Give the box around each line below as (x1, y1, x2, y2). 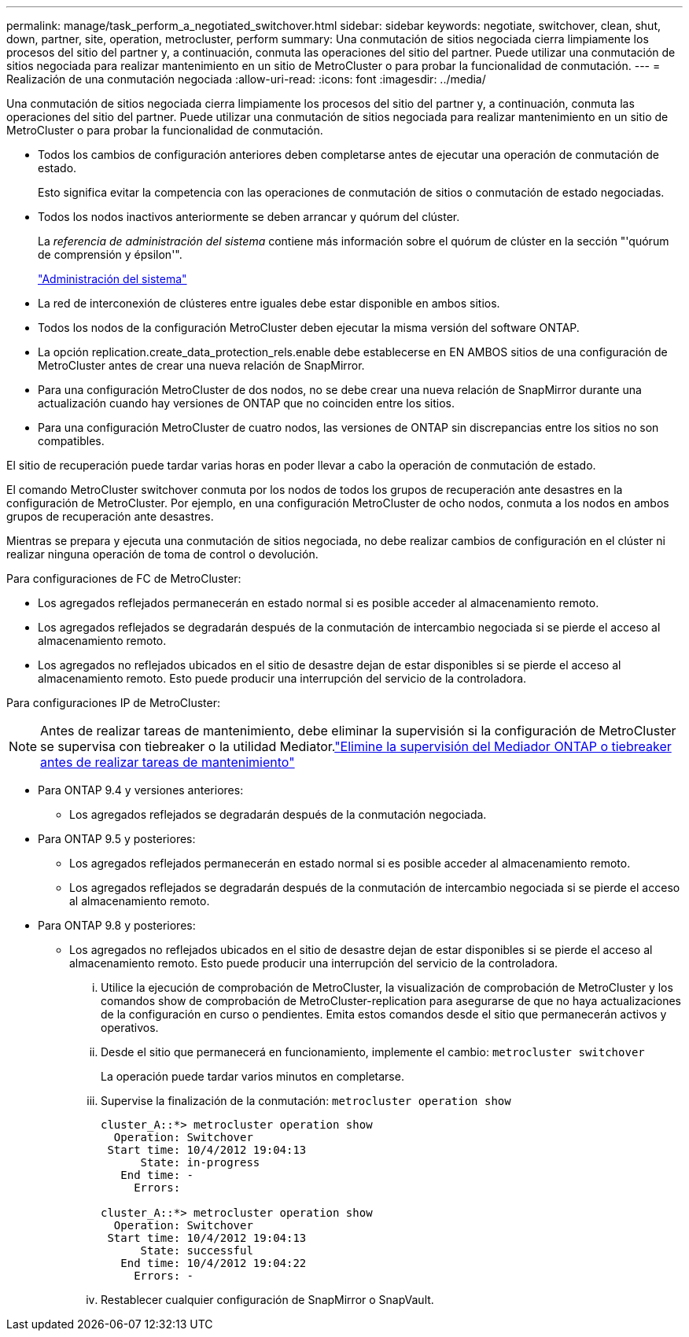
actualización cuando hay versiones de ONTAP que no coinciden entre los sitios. (38, 396, 455, 410)
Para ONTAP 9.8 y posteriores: (38, 919, 196, 932)
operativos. (101, 1021, 159, 1034)
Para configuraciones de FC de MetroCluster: (6, 572, 241, 585)
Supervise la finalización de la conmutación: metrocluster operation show (101, 1094, 511, 1107)
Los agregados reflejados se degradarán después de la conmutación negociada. (69, 808, 487, 821)
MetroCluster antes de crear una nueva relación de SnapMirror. (38, 359, 365, 372)
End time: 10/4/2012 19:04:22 (120, 1257, 307, 1269)
